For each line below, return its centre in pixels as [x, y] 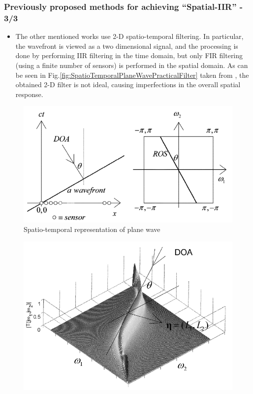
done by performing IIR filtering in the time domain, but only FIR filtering [129, 55]
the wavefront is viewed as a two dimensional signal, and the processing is [127, 46]
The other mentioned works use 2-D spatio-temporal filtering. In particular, [129, 36]
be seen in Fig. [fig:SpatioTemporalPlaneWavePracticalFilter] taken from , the [132, 75]
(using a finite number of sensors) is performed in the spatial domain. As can [132, 65]
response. [29, 94]
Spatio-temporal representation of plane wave [92, 229]
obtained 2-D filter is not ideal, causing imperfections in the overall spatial [128, 84]
